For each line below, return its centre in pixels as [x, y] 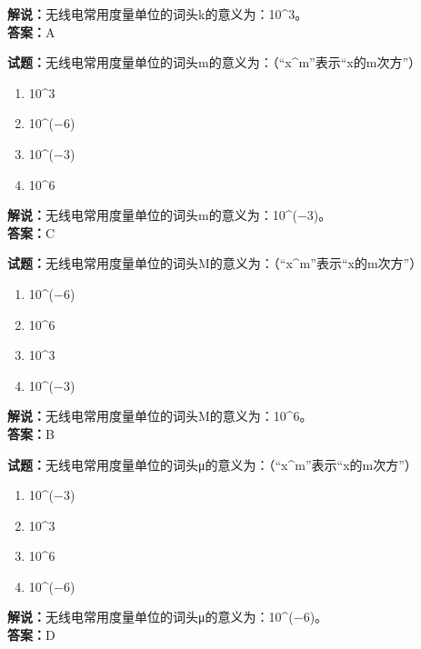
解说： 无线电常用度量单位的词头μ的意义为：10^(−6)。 [168, 617]
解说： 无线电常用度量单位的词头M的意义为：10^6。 [160, 416]
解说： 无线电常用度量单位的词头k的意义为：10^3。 [158, 14]
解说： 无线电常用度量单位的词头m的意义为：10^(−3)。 [170, 215]
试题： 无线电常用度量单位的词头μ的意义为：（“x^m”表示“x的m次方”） [212, 464]
